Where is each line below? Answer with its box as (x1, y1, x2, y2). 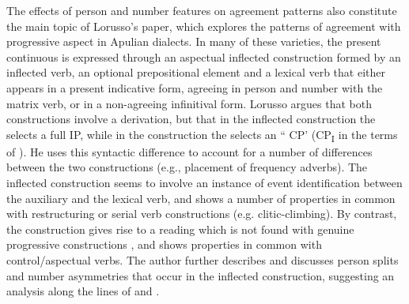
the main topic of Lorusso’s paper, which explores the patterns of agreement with (6, 17, 401, 34)
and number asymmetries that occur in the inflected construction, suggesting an (6, 267, 395, 283)
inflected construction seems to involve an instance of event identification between (6, 175, 403, 191)
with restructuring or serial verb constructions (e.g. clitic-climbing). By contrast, (6, 205, 397, 222)
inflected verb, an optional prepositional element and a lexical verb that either (6, 64, 385, 81)
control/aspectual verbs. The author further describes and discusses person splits (6, 252, 399, 268)
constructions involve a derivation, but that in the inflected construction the (6, 111, 376, 127)
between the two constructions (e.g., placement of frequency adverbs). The (6, 159, 368, 175)
